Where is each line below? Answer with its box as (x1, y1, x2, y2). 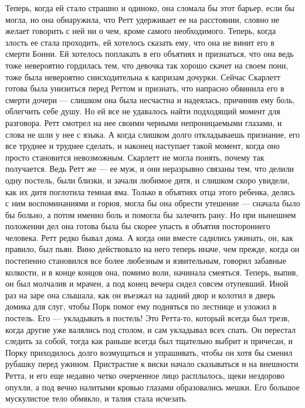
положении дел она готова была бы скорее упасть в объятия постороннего (5, 220, 270, 232)
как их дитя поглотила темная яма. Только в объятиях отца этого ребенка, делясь (5, 185, 295, 198)
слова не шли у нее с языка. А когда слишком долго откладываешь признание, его (5, 128, 300, 140)
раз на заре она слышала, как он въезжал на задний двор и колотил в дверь (5, 288, 275, 301)
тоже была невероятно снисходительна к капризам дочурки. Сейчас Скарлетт (5, 70, 280, 83)
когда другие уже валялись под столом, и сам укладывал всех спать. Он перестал (5, 323, 296, 335)
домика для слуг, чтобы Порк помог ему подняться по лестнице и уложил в (5, 300, 277, 312)
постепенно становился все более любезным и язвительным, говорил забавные (5, 254, 286, 267)
